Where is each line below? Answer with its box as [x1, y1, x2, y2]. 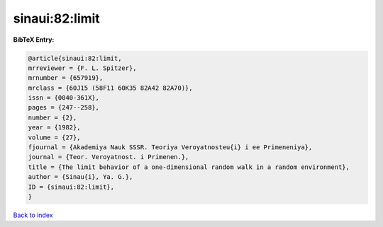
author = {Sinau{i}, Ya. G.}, [28, 173, 133, 181]
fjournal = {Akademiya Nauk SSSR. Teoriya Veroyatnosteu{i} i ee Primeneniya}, [28, 144, 313, 151]
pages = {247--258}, [28, 103, 99, 112]
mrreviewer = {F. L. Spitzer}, [28, 64, 138, 72]
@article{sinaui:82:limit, [28, 54, 122, 62]
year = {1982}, [28, 124, 81, 132]
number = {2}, [28, 113, 77, 122]
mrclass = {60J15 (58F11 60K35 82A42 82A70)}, [28, 83, 193, 92]
